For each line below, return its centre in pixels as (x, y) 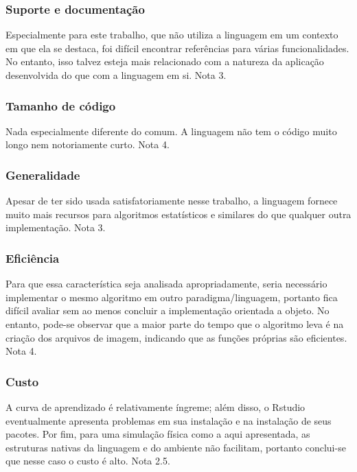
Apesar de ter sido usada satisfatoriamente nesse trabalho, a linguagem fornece (172, 201)
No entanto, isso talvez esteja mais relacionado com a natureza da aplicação (165, 61)
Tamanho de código (61, 105)
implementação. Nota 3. (56, 227)
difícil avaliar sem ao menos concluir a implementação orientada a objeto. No (168, 310)
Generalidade (43, 175)
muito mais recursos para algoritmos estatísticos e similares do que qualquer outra (178, 214)
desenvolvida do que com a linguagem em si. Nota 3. (116, 75)
